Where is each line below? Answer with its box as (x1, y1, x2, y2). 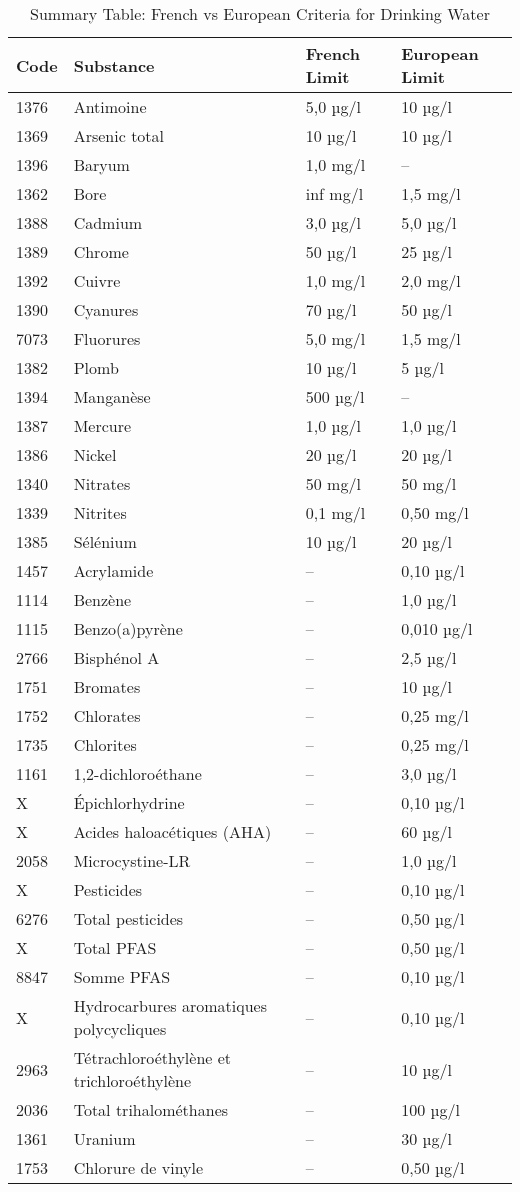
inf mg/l (305, 182, 364, 205)
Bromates (73, 675, 141, 698)
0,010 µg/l (401, 617, 473, 640)
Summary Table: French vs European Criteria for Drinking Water (30, 2, 490, 25)
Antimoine (73, 95, 147, 118)
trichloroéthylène (73, 1069, 192, 1092)
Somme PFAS (73, 965, 171, 988)
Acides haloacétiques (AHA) (73, 820, 272, 843)
